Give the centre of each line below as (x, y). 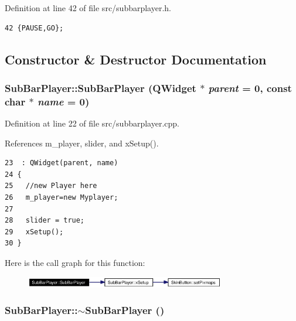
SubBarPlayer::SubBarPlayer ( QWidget (101, 88)
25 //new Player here (51, 186)
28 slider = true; (45, 221)
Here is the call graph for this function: (75, 263)
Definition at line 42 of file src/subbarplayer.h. (88, 8)
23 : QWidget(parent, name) (62, 163)
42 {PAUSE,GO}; (34, 28)
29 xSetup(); (34, 232)
